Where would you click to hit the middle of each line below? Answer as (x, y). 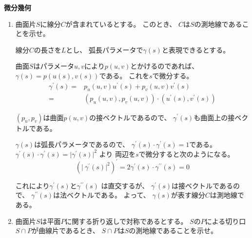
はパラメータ (54, 66)
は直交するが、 (125, 185)
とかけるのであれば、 (165, 66)
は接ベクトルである (202, 185)
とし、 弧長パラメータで (105, 49)
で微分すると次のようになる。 (186, 154)
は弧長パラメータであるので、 (82, 144)
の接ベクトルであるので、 (130, 117)
